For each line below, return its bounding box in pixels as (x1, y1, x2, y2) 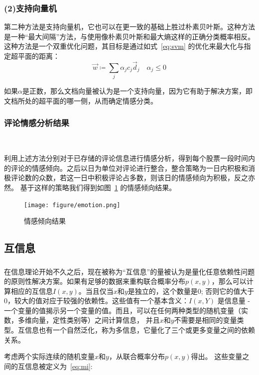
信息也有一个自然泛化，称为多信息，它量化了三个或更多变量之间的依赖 (24, 325, 255, 335)
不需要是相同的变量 (174, 315, 237, 325)
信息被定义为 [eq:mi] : (24, 361, 93, 371)
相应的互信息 (10, 285, 53, 296)
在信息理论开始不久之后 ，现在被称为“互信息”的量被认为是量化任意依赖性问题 (4, 266, 255, 276)
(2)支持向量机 (4, 1, 57, 14)
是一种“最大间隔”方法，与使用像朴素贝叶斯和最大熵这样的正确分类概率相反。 (4, 31, 255, 41)
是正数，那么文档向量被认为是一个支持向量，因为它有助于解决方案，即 (22, 86, 253, 96)
